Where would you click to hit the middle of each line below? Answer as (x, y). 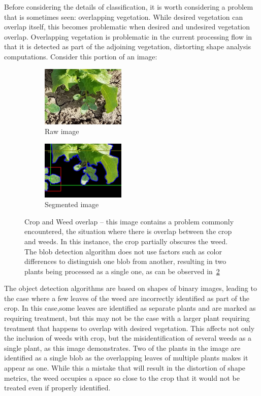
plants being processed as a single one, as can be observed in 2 (122, 271)
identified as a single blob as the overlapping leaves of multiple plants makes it (126, 358)
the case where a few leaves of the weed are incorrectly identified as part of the (127, 298)
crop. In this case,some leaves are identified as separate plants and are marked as (130, 308)
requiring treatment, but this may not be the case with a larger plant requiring (127, 318)
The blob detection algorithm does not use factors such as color (123, 251)
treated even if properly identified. (57, 388)
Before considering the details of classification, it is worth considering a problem (129, 7)
